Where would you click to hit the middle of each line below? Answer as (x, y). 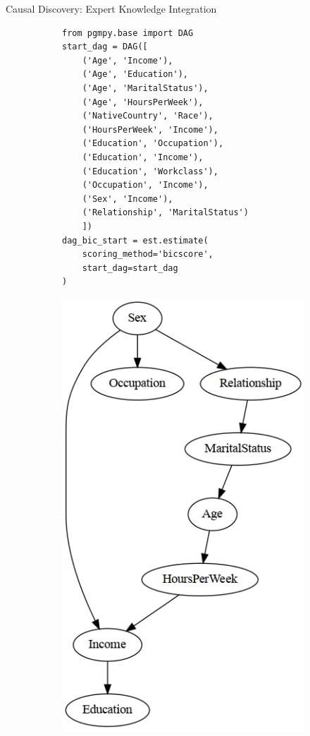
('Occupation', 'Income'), (145, 185)
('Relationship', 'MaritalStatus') (165, 213)
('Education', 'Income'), (143, 157)
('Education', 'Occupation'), (153, 144)
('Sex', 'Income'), (128, 199)
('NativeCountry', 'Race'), (148, 116)
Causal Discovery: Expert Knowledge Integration (111, 8)
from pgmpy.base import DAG (128, 33)
